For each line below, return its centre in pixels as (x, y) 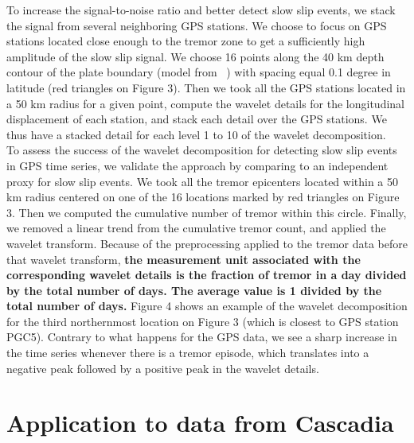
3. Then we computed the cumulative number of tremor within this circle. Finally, (207, 212)
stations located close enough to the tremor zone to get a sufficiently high (186, 41)
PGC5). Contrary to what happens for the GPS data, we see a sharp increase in (202, 337)
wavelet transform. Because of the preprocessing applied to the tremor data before (207, 243)
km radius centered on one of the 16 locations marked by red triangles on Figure (203, 197)
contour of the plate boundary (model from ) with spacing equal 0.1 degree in (199, 72)
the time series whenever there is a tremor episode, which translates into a (188, 353)
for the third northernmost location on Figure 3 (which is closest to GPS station (203, 321)
